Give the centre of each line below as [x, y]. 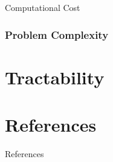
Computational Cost [43, 7]
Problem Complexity [57, 34]
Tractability [55, 77]
